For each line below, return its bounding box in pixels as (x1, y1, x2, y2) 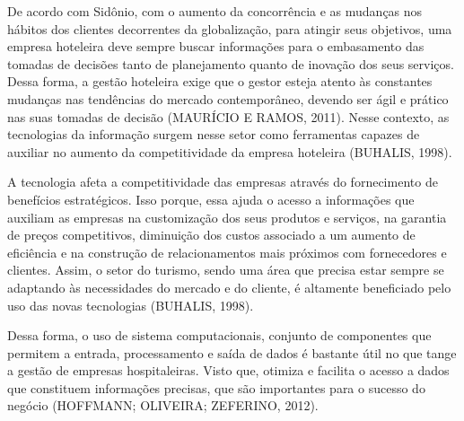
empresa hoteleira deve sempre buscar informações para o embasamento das (7, 37, 425, 56)
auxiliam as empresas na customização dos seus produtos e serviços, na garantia (7, 207, 447, 226)
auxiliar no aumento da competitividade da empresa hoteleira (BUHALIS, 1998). (7, 142, 452, 161)
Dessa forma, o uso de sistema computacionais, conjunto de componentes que (7, 326, 432, 345)
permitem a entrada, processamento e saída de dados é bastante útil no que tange (7, 343, 457, 362)
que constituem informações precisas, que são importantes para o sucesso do (7, 378, 425, 397)
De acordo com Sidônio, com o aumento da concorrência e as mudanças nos (7, 2, 423, 20)
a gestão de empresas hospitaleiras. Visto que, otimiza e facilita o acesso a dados (7, 361, 450, 380)
